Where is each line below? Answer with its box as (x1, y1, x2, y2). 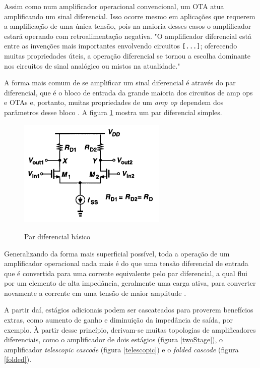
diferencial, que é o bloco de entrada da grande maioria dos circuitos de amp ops (4, 87, 253, 97)
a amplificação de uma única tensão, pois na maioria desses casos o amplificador (4, 21, 251, 31)
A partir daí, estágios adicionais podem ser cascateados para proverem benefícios (4, 304, 253, 315)
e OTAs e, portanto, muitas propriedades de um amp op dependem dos (4, 97, 224, 108)
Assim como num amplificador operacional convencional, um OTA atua (4, 1, 224, 11)
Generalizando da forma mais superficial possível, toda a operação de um (4, 248, 230, 258)
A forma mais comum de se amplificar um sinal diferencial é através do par (4, 77, 236, 88)
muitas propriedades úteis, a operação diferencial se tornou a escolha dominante (4, 50, 251, 61)
